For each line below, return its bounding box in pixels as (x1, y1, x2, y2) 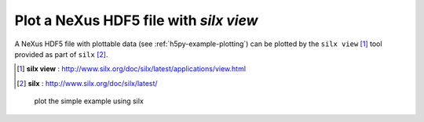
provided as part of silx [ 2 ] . (14, 49, 108, 59)
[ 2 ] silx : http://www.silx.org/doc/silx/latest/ (16, 78, 158, 88)
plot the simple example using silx (34, 96, 144, 106)
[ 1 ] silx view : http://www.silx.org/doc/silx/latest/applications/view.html (16, 64, 247, 74)
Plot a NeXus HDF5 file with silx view (14, 12, 258, 29)
